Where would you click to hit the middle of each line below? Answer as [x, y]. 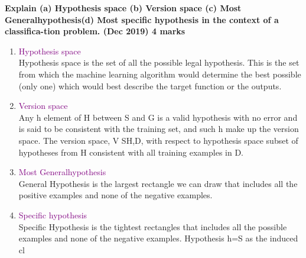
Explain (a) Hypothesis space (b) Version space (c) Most [123, 8]
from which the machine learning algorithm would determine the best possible [160, 74]
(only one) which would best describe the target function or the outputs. [150, 86]
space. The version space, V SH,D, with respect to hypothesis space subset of [158, 140]
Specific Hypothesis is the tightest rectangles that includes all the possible [153, 226]
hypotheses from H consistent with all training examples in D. [131, 152]
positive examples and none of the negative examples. [115, 195]
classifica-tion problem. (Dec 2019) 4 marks [95, 31]
